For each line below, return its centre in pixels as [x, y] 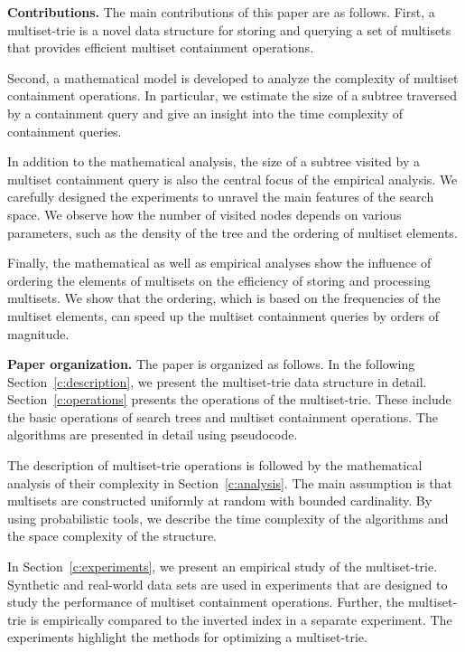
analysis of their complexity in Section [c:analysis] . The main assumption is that [230, 482]
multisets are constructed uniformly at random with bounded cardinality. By [220, 501]
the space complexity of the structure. [112, 536]
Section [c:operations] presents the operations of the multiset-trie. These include [229, 399]
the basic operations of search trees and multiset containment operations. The [223, 416]
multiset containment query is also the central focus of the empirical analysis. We [232, 179]
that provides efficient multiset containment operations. [161, 47]
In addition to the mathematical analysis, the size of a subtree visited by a [214, 161]
